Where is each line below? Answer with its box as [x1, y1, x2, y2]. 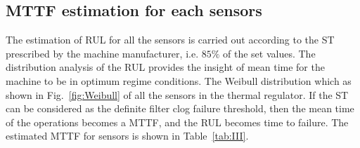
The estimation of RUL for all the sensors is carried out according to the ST [6, 32, 335, 47]
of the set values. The [223, 46, 316, 60]
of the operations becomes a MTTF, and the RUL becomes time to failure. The [6, 114, 349, 129]
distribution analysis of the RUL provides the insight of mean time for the [6, 60, 325, 74]
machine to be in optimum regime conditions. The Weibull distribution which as [6, 73, 352, 88]
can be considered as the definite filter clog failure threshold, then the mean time [6, 101, 354, 116]
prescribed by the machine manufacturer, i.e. [6, 46, 199, 60]
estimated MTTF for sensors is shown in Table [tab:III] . [6, 128, 249, 143]
